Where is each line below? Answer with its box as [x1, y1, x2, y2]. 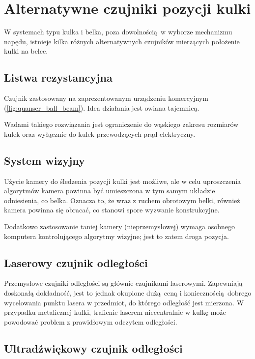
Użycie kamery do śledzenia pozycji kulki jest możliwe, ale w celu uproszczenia [4, 176, 241, 186]
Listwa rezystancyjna [4, 70, 113, 85]
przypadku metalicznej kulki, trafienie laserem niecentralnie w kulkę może [4, 307, 226, 317]
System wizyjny [4, 152, 85, 168]
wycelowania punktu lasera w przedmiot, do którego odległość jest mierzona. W [4, 297, 244, 307]
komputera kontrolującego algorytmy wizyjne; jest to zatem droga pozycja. [4, 231, 229, 241]
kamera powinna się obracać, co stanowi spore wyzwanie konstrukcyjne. [4, 205, 220, 215]
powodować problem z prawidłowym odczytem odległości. [4, 316, 177, 327]
